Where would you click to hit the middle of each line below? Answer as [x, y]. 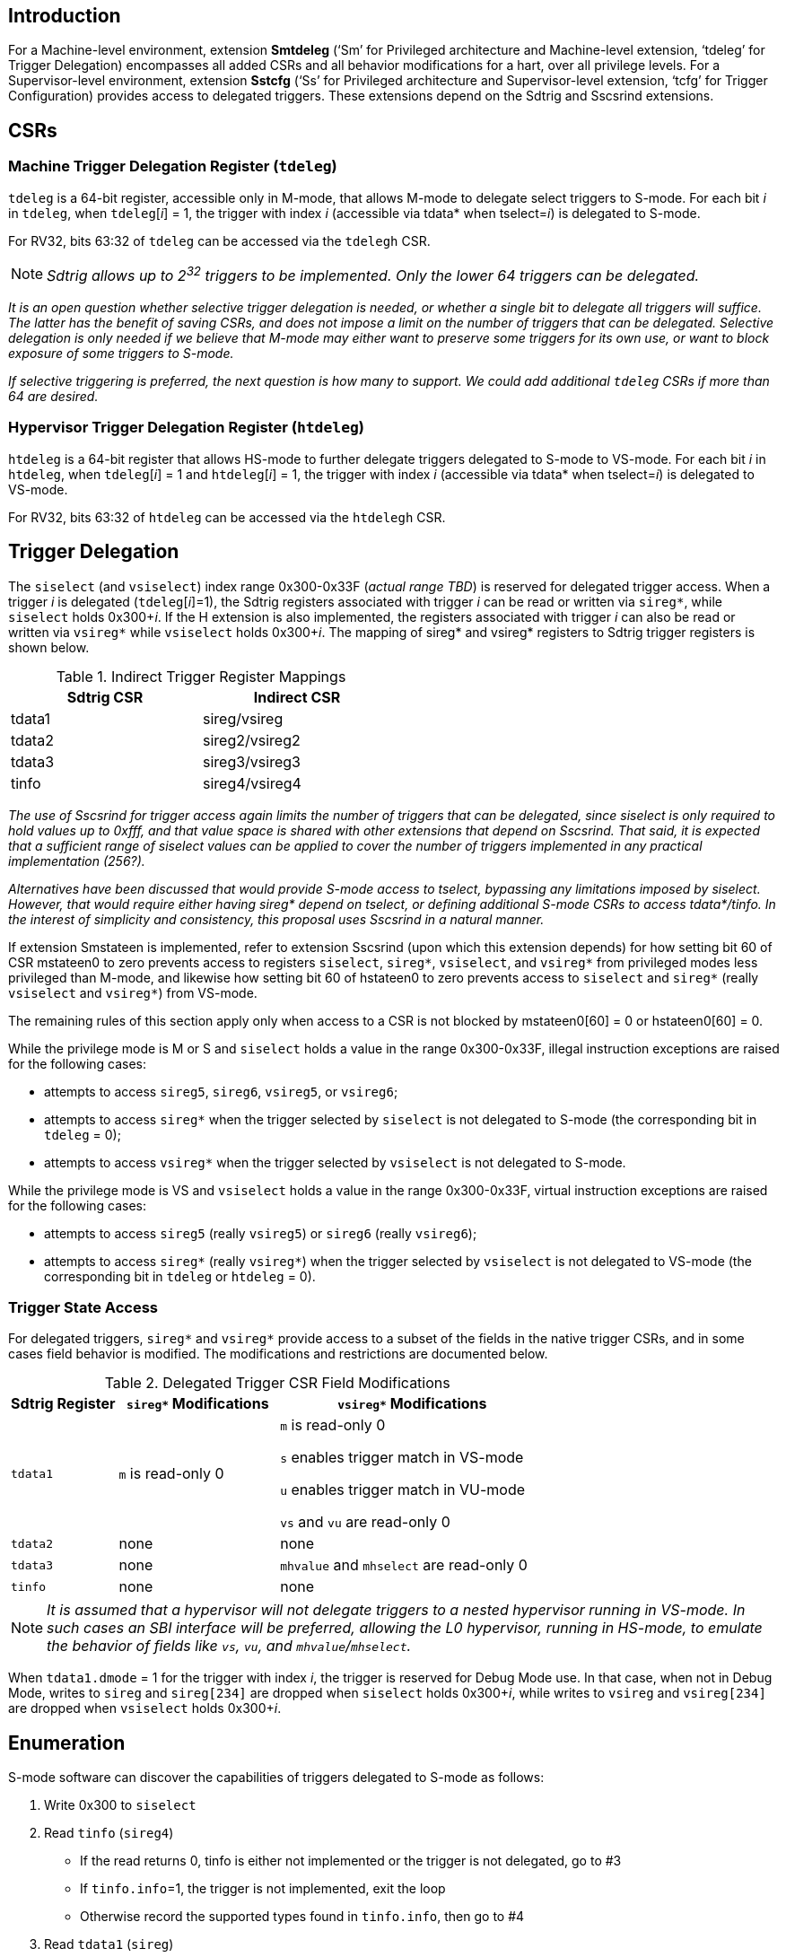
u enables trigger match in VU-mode [403, 1490]
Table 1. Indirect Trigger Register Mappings [201, 676]
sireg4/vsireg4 [252, 783]
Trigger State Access [83, 1307]
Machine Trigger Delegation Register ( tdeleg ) [173, 166]
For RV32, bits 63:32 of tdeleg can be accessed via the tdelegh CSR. [219, 240]
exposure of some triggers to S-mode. [121, 353]
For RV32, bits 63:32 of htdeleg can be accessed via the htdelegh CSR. [227, 517]
